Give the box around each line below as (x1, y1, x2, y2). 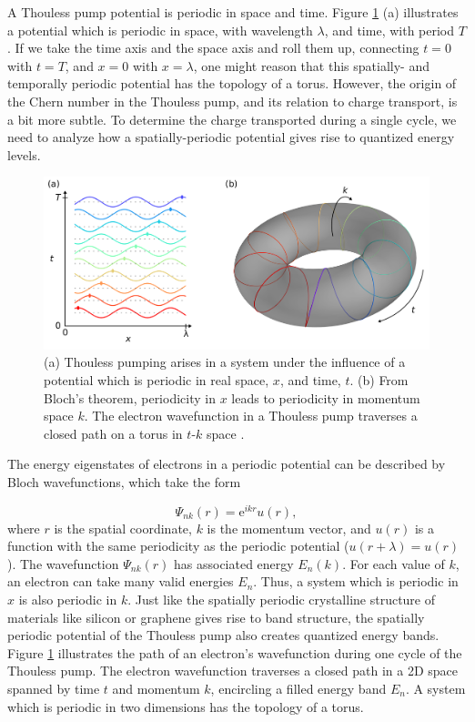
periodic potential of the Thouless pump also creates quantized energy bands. (7, 625, 440, 645)
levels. (7, 145, 41, 164)
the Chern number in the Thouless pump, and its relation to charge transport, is (7, 91, 458, 110)
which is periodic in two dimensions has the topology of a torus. (7, 697, 364, 716)
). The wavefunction (7, 554, 119, 573)
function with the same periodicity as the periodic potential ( (7, 536, 349, 555)
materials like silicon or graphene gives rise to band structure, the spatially (7, 607, 425, 626)
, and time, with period (324, 20, 455, 39)
